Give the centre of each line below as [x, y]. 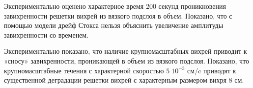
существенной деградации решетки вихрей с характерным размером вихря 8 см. [124, 80]
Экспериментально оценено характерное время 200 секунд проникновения [115, 6]
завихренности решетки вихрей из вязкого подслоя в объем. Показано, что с [118, 15]
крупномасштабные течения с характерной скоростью [84, 70]
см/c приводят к [212, 70]
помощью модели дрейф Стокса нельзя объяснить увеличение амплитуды [114, 25]
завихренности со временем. [46, 34]
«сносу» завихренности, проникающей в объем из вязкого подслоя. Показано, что [127, 60]
